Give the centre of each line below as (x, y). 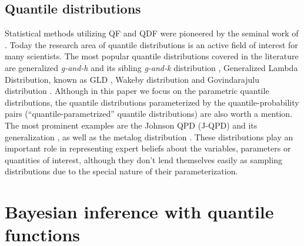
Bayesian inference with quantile (139, 212)
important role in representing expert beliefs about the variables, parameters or (148, 148)
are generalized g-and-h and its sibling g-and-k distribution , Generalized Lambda (151, 67)
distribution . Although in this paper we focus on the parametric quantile (137, 91)
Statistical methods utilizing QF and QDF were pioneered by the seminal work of (152, 33)
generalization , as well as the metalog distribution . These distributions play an (149, 137)
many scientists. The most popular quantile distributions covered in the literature (152, 56)
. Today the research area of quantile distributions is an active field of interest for (151, 44)
